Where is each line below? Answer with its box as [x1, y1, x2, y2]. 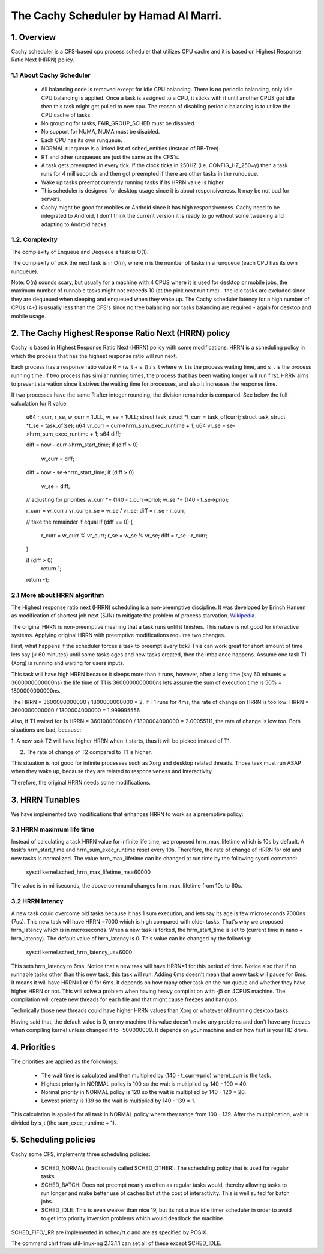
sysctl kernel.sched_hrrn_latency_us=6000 [26, 948, 133, 956]
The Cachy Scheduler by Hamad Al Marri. [11, 9, 222, 22]
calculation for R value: [11, 400, 68, 407]
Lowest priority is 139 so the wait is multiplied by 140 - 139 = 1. [41, 1097, 196, 1104]
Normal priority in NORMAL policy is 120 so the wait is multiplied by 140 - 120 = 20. [41, 1089, 247, 1096]
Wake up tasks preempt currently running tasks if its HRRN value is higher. [41, 178, 225, 186]
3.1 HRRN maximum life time [11, 825, 95, 833]
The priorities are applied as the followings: [11, 1058, 118, 1065]
